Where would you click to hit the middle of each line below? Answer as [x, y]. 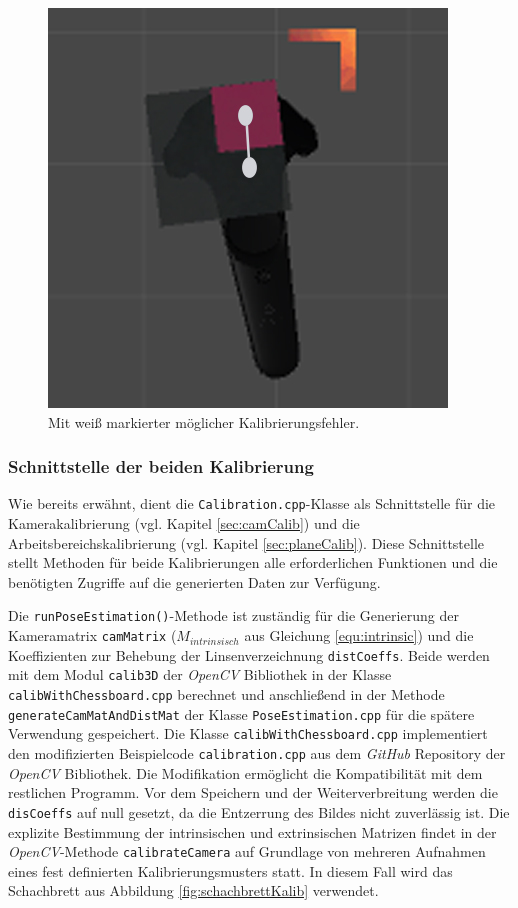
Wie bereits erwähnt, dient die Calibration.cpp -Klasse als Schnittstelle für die [252, 503]
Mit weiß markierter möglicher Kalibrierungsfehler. [204, 421]
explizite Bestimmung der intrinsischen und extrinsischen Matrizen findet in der [252, 831]
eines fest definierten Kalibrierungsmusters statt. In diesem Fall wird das [230, 870]
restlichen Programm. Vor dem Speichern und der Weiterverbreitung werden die [253, 792]
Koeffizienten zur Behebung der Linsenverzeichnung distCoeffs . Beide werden [249, 654]
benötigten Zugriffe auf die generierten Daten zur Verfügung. [194, 581]
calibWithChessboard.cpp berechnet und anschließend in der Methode [226, 694]
